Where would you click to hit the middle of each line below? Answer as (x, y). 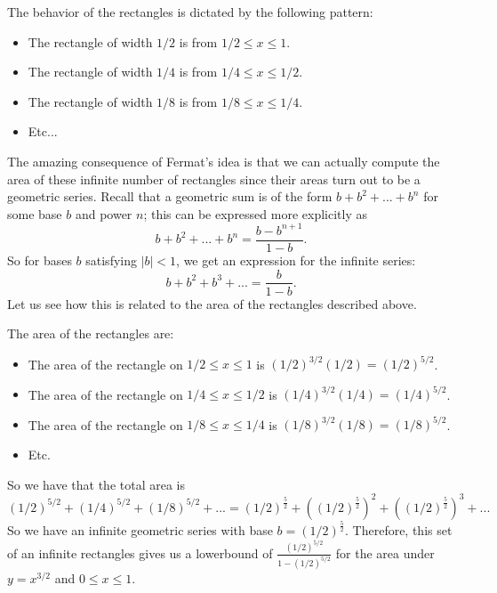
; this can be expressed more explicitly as (256, 213)
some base (35, 213)
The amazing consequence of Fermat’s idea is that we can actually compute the (224, 161)
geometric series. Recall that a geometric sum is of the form (170, 196)
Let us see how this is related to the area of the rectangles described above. (212, 303)
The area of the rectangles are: (91, 333)
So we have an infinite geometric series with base (140, 530)
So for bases (40, 260)
